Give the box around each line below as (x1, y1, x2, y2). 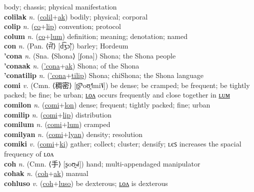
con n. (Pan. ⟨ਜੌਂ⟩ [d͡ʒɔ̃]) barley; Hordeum (4, 40, 128, 51)
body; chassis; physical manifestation (4, 1, 117, 11)
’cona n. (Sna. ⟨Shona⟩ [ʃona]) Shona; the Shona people (4, 50, 176, 60)
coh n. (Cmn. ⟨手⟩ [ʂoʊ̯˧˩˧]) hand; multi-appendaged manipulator (4, 158, 200, 168)
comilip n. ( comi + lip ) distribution (4, 109, 112, 119)
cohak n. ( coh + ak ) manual (4, 168, 88, 178)
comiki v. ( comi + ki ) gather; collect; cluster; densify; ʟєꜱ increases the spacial (4, 138, 241, 149)
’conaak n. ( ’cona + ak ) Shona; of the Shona (4, 60, 139, 70)
